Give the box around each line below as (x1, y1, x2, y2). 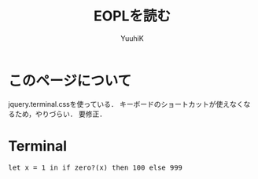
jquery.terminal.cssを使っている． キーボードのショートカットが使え (8, 99, 230, 108)
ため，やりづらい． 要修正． (14, 109, 107, 119)
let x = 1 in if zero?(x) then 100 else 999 (8, 163, 183, 172)
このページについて (8, 71, 132, 89)
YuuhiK (120, 33, 144, 43)
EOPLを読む (93, 7, 171, 25)
